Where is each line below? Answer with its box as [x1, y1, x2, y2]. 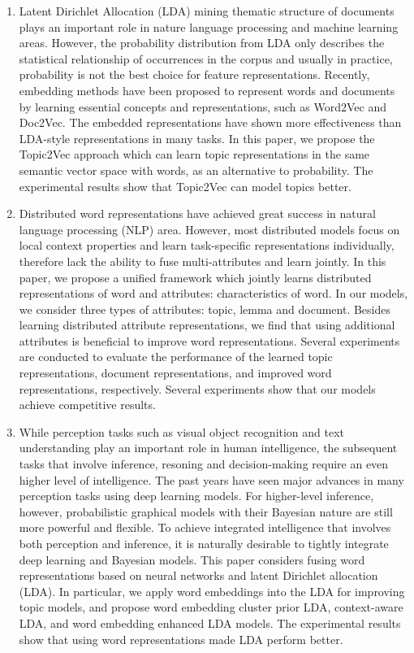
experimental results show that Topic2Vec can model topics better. [19, 177, 351, 194]
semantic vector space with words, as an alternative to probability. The [19, 161, 373, 178]
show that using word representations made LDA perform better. [19, 630, 343, 647]
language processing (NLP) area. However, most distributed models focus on [19, 220, 400, 237]
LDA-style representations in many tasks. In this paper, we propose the [19, 129, 375, 146]
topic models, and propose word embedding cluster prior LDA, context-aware [19, 599, 403, 616]
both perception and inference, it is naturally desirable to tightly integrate [19, 535, 389, 551]
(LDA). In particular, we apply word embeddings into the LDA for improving [19, 582, 405, 599]
